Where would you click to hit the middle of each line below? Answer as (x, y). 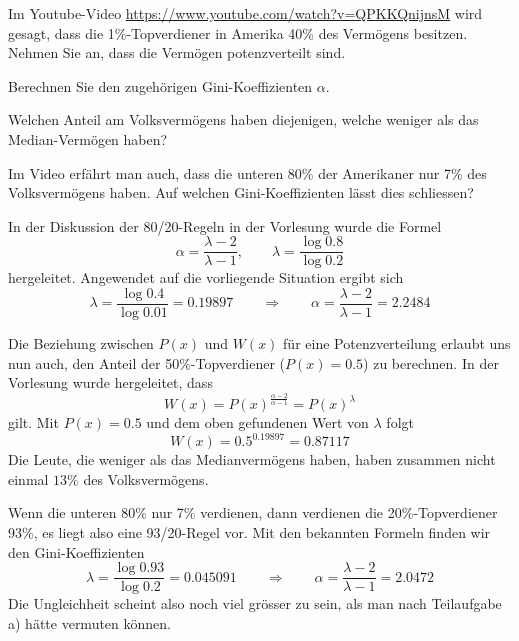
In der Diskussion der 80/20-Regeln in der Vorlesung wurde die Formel (225, 225)
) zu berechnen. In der (431, 362)
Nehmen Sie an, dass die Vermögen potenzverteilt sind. (177, 52)
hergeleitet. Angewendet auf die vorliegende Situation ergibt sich (206, 277)
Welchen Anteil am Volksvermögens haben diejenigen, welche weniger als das (243, 119)
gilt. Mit (33, 422)
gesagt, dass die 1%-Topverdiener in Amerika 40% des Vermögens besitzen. (238, 32)
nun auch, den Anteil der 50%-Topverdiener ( (147, 362)
